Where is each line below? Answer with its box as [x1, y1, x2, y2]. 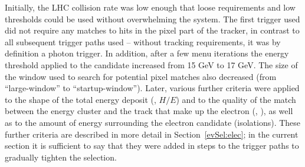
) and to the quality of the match [176, 93, 296, 105]
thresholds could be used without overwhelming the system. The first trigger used [5, 12, 300, 25]
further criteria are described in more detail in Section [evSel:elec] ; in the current [5, 128, 299, 140]
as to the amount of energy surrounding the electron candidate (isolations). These [5, 116, 301, 128]
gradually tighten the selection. [5, 151, 117, 163]
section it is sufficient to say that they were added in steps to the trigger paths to [5, 139, 299, 152]
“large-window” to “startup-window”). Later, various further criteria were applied [5, 82, 300, 94]
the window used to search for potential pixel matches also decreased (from [5, 70, 277, 82]
